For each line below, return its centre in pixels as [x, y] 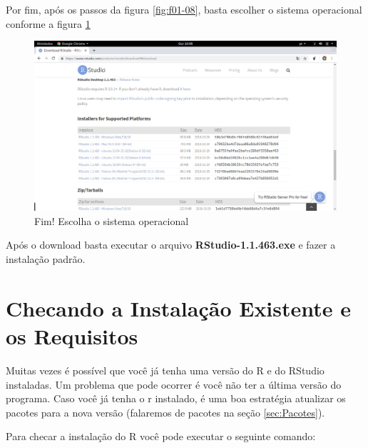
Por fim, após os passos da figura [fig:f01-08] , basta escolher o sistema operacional [184, 9]
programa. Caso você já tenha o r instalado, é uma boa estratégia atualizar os [176, 398]
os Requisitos [72, 336]
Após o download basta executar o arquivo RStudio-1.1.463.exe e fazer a [171, 245]
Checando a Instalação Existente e [179, 308]
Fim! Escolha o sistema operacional [112, 220]
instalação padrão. [46, 259]
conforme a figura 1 [48, 23]
